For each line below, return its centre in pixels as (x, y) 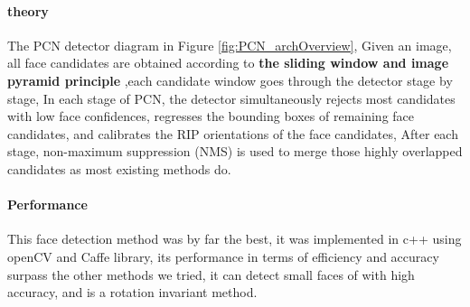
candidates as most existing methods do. (119, 168)
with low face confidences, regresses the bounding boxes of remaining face (211, 116)
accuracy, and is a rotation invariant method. (132, 292)
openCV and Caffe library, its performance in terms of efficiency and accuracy (223, 256)
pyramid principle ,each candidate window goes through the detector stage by (230, 80)
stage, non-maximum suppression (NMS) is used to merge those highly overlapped (235, 151)
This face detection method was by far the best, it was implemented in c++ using (235, 239)
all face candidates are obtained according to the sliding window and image (228, 63)
